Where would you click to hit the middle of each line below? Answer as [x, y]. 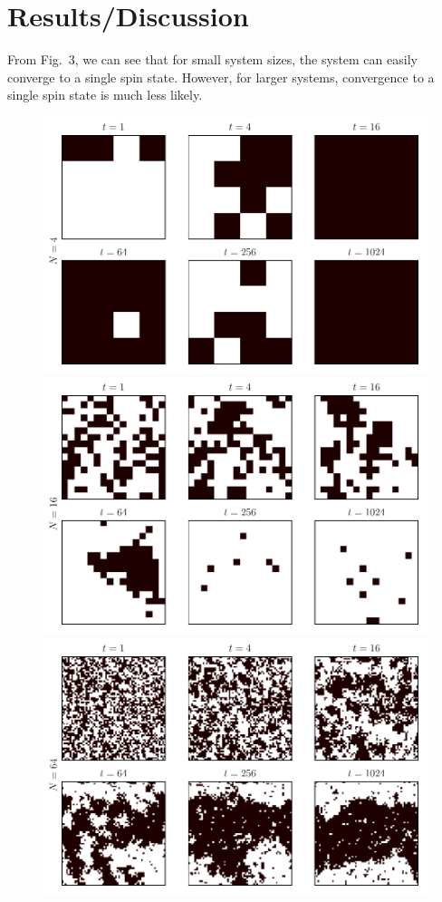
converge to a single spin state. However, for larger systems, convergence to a [221, 77]
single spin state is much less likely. [105, 95]
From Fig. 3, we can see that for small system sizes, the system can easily [212, 59]
